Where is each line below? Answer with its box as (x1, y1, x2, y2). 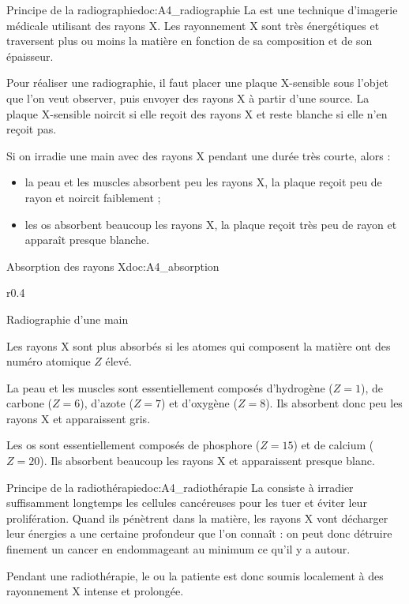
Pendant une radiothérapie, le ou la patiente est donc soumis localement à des (6, 567, 384, 583)
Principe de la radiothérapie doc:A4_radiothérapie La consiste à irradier (6, 478, 354, 495)
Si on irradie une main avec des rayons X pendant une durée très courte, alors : (6, 147, 391, 163)
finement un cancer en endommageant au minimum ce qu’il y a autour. (6, 541, 351, 557)
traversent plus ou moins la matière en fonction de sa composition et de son (6, 32, 373, 49)
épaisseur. (6, 47, 54, 64)
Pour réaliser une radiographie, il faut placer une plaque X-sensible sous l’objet (6, 74, 388, 91)
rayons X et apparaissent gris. (6, 410, 151, 426)
